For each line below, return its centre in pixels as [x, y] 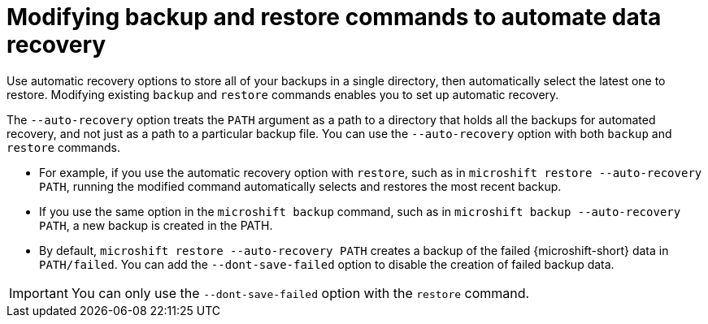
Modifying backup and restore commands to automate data [334, 17]
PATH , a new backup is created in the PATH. [156, 225]
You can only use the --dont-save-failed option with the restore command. [300, 293]
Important [39, 293]
